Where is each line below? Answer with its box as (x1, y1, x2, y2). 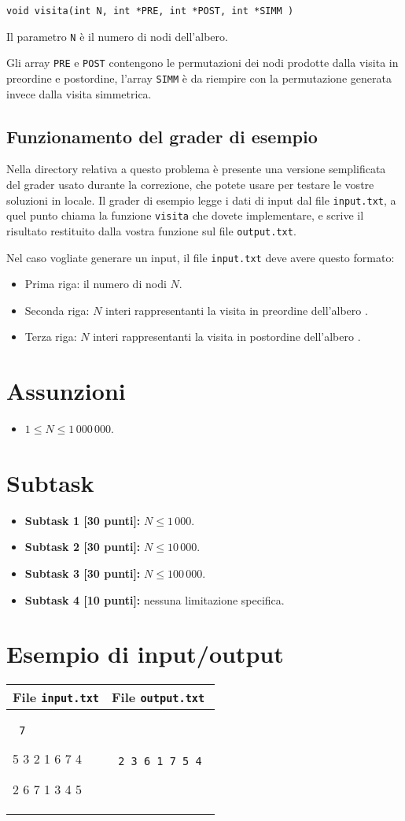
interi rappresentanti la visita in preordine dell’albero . (105, 301, 368, 318)
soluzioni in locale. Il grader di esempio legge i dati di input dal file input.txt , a (6, 191, 396, 208)
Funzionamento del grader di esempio (6, 124, 318, 148)
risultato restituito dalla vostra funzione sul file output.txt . (6, 222, 296, 239)
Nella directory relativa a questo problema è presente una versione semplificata (6, 161, 386, 177)
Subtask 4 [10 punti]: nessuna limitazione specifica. (24, 591, 285, 608)
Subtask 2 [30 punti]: (24, 538, 141, 555)
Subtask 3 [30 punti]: (24, 565, 141, 582)
